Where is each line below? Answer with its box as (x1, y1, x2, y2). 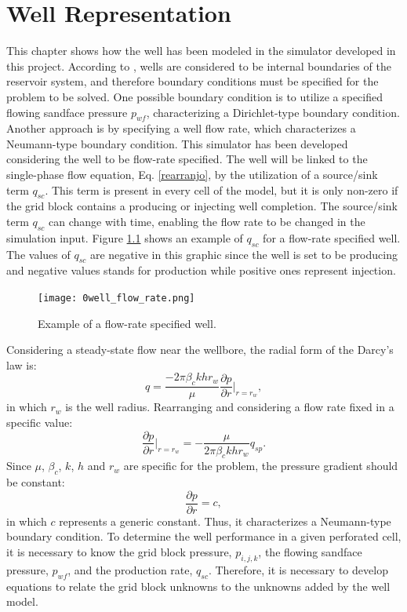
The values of (6, 246, 71, 262)
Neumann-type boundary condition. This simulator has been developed (6, 135, 348, 151)
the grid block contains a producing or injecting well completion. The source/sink (6, 198, 398, 214)
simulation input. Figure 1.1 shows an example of (6, 229, 243, 246)
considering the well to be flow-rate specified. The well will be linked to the (6, 151, 368, 167)
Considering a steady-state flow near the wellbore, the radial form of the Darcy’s (6, 341, 394, 358)
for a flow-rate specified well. (263, 229, 401, 246)
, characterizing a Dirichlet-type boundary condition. (146, 104, 400, 120)
